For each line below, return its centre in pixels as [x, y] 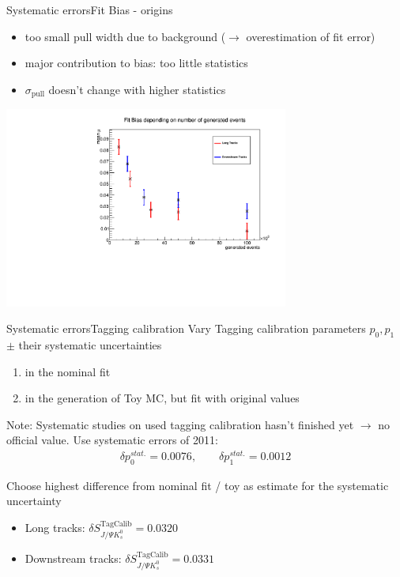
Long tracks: [55, 528]
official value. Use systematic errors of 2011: [112, 440]
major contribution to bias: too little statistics [136, 63]
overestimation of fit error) [311, 36]
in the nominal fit [68, 371]
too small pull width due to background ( [125, 36]
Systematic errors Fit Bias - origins [90, 9]
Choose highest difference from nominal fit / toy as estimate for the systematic [198, 485]
